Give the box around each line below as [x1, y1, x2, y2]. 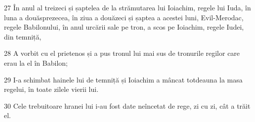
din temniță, [4, 31, 42, 41]
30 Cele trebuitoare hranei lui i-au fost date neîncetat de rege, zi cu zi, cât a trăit [4, 100, 251, 111]
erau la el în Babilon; [4, 57, 68, 68]
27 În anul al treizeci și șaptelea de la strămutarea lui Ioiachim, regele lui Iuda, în [4, 2, 251, 12]
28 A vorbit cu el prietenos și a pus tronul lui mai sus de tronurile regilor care [4, 48, 240, 58]
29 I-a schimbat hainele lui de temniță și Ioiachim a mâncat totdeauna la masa [4, 74, 243, 84]
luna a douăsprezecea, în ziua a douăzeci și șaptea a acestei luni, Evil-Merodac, [4, 12, 244, 22]
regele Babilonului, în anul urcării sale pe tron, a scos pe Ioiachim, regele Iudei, [4, 22, 244, 32]
